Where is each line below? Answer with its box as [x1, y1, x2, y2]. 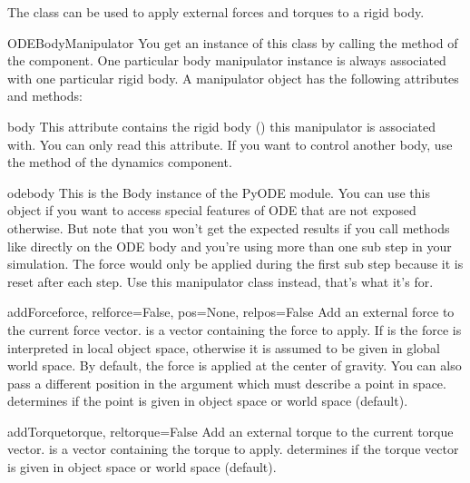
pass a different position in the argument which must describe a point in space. [7, 373, 446, 392]
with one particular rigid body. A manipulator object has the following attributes [7, 68, 459, 87]
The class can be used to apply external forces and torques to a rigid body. [7, 3, 425, 21]
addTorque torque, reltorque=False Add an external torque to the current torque [7, 421, 454, 440]
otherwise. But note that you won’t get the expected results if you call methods [7, 218, 450, 237]
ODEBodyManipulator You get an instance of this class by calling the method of [7, 33, 458, 52]
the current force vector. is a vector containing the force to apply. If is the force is [7, 320, 462, 339]
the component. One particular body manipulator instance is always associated [7, 51, 446, 70]
